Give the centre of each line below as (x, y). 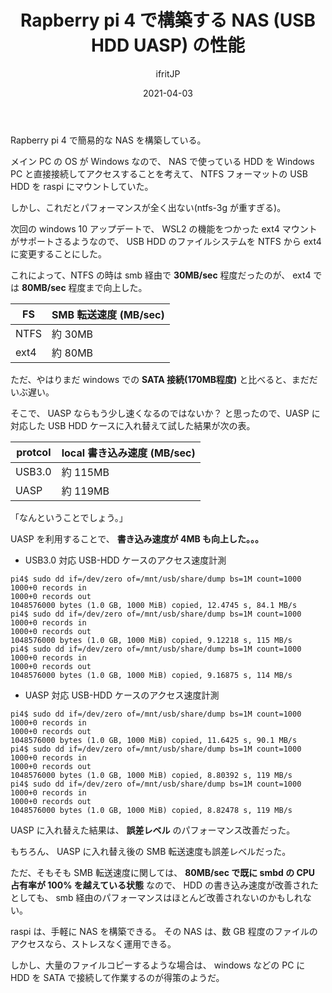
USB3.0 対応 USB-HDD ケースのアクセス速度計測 (125, 560)
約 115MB (85, 472)
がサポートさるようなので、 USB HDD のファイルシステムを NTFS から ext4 (166, 241)
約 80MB (72, 353)
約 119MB (85, 491)
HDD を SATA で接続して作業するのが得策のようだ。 (117, 977)
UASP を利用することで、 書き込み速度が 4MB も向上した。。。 (137, 538)
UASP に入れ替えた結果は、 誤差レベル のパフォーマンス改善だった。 (153, 830)
